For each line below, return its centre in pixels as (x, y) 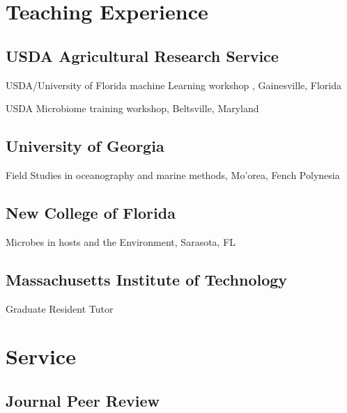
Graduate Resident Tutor (60, 308)
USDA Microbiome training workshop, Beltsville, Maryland (132, 108)
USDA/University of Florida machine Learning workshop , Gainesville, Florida (174, 85)
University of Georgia (85, 146)
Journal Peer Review (83, 400)
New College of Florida (91, 212)
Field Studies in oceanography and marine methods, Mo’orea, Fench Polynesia (173, 174)
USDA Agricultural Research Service (142, 55)
